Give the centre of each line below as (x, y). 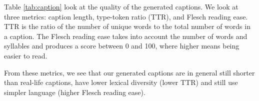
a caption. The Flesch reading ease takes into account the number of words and (126, 36)
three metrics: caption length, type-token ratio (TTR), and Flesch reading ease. (126, 16)
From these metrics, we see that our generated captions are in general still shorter (129, 72)
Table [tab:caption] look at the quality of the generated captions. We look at (121, 6)
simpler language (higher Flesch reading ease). (75, 92)
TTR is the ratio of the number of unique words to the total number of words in (127, 26)
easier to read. (26, 55)
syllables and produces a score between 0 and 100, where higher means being (122, 46)
